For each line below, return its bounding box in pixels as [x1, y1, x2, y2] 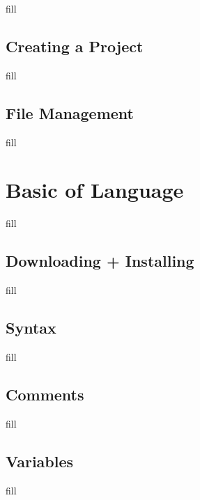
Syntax [6, 317, 56, 338]
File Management [6, 102, 134, 123]
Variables [6, 450, 74, 471]
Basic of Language [6, 175, 184, 204]
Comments [6, 383, 84, 405]
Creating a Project [6, 35, 144, 56]
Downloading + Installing [6, 250, 194, 272]
